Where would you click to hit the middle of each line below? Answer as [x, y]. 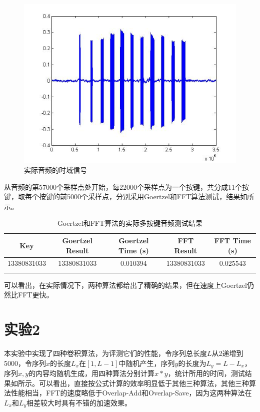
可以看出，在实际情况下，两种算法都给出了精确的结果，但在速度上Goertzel [125, 285]
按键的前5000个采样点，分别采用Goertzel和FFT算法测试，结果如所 [146, 196]
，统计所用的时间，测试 [206, 373]
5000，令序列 [25, 363]
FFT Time [232, 240]
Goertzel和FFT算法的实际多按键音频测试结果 [130, 223]
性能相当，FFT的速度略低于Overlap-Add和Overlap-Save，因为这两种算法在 [131, 393]
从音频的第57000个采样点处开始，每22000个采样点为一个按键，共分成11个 [123, 186]
